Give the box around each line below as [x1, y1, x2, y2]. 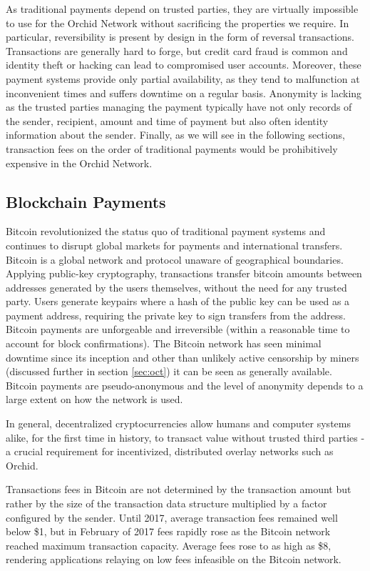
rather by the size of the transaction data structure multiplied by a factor [6, 496, 327, 511]
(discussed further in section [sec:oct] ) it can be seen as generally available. [6, 364, 332, 379]
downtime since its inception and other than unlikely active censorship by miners [6, 349, 359, 364]
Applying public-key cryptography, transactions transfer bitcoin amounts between [6, 266, 362, 281]
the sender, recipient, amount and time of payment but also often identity [6, 113, 329, 128]
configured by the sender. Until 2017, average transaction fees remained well [6, 510, 338, 525]
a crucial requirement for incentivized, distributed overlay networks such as [6, 444, 334, 459]
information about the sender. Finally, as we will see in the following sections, [6, 127, 345, 142]
